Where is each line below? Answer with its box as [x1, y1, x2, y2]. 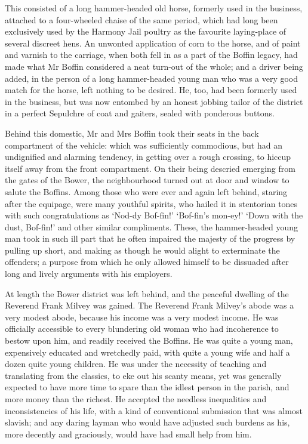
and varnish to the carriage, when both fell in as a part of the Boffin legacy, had [5, 48, 298, 61]
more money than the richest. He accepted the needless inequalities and [5, 393, 267, 405]
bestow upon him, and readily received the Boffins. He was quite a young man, [5, 334, 293, 347]
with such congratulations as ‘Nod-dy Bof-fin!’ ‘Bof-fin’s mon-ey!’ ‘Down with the [5, 209, 303, 221]
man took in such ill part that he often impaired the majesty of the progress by [5, 232, 295, 245]
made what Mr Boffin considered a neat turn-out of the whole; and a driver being [5, 60, 303, 72]
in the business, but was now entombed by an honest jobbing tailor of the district [5, 95, 303, 107]
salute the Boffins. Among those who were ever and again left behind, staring [5, 185, 288, 198]
